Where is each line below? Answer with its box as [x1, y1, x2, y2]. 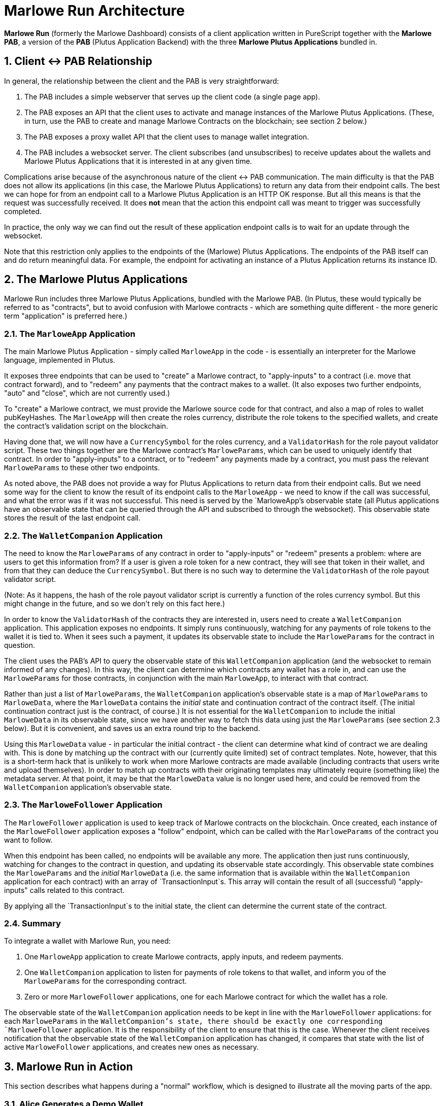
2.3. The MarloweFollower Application [4, 800, 163, 810]
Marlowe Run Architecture [4, 2, 185, 19]
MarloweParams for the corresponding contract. [24, 977, 187, 986]
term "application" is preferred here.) [4, 312, 128, 321]
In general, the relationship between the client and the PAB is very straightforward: [4, 76, 279, 85]
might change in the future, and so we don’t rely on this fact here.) [4, 599, 225, 608]
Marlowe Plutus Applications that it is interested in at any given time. [24, 156, 252, 165]
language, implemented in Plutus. [4, 356, 116, 365]
